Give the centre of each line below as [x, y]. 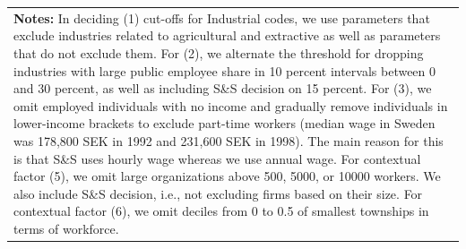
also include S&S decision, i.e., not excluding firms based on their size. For [218, 193]
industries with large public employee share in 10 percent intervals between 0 [225, 70]
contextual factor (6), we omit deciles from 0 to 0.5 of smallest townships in [221, 211]
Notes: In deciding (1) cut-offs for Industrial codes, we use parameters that [222, 17]
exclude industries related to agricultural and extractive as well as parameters [227, 35]
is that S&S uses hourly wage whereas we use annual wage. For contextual [217, 158]
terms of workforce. [66, 228]
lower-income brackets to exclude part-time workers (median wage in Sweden [224, 123]
